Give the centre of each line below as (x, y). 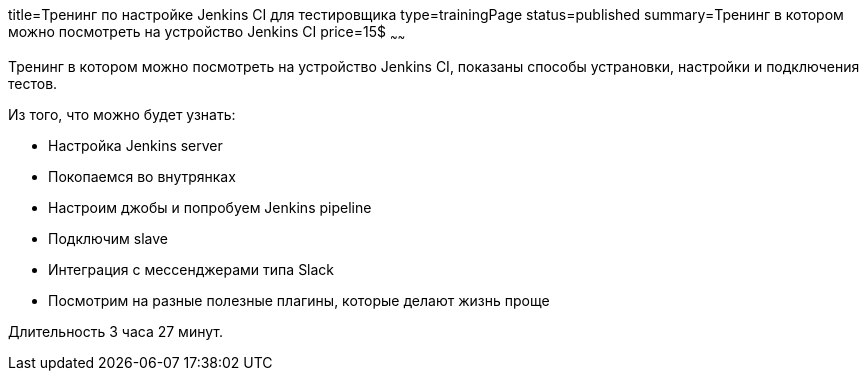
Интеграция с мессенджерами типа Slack (191, 269)
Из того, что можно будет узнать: (122, 114)
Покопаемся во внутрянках (142, 176)
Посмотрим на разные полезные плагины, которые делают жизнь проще (299, 300)
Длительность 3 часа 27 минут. (115, 331)
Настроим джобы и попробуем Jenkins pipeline (210, 207)
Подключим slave (108, 238)
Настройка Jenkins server (135, 145)
